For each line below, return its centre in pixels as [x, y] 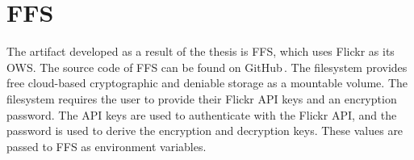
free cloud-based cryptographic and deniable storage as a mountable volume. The [207, 83]
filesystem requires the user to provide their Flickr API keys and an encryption [202, 98]
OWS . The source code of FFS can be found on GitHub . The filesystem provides [207, 67]
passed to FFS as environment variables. [107, 146]
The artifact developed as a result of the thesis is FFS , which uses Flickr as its [201, 51]
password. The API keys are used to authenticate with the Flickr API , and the [202, 114]
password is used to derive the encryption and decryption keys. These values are [205, 131]
